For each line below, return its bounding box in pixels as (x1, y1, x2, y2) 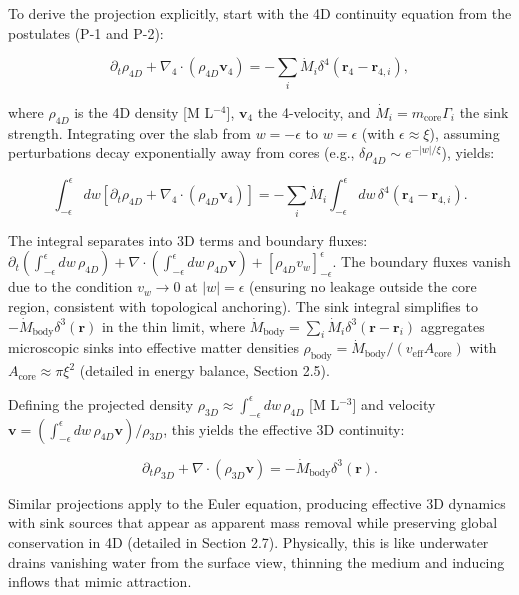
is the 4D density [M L (74, 101, 214, 122)
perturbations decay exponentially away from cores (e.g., (8, 142, 355, 163)
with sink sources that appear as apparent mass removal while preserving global (8, 512, 498, 533)
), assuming (429, 122, 500, 143)
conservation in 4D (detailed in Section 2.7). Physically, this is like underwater (8, 531, 489, 552)
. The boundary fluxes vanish (332, 251, 511, 272)
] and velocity (352, 393, 436, 414)
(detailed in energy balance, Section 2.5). (79, 360, 330, 381)
